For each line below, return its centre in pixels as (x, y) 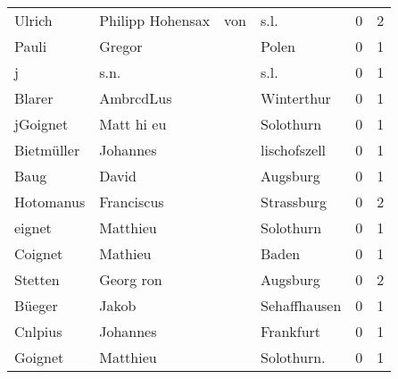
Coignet (39, 253)
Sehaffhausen (301, 305)
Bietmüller (47, 150)
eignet (33, 227)
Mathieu (125, 253)
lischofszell (294, 150)
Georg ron (131, 279)
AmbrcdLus (136, 98)
